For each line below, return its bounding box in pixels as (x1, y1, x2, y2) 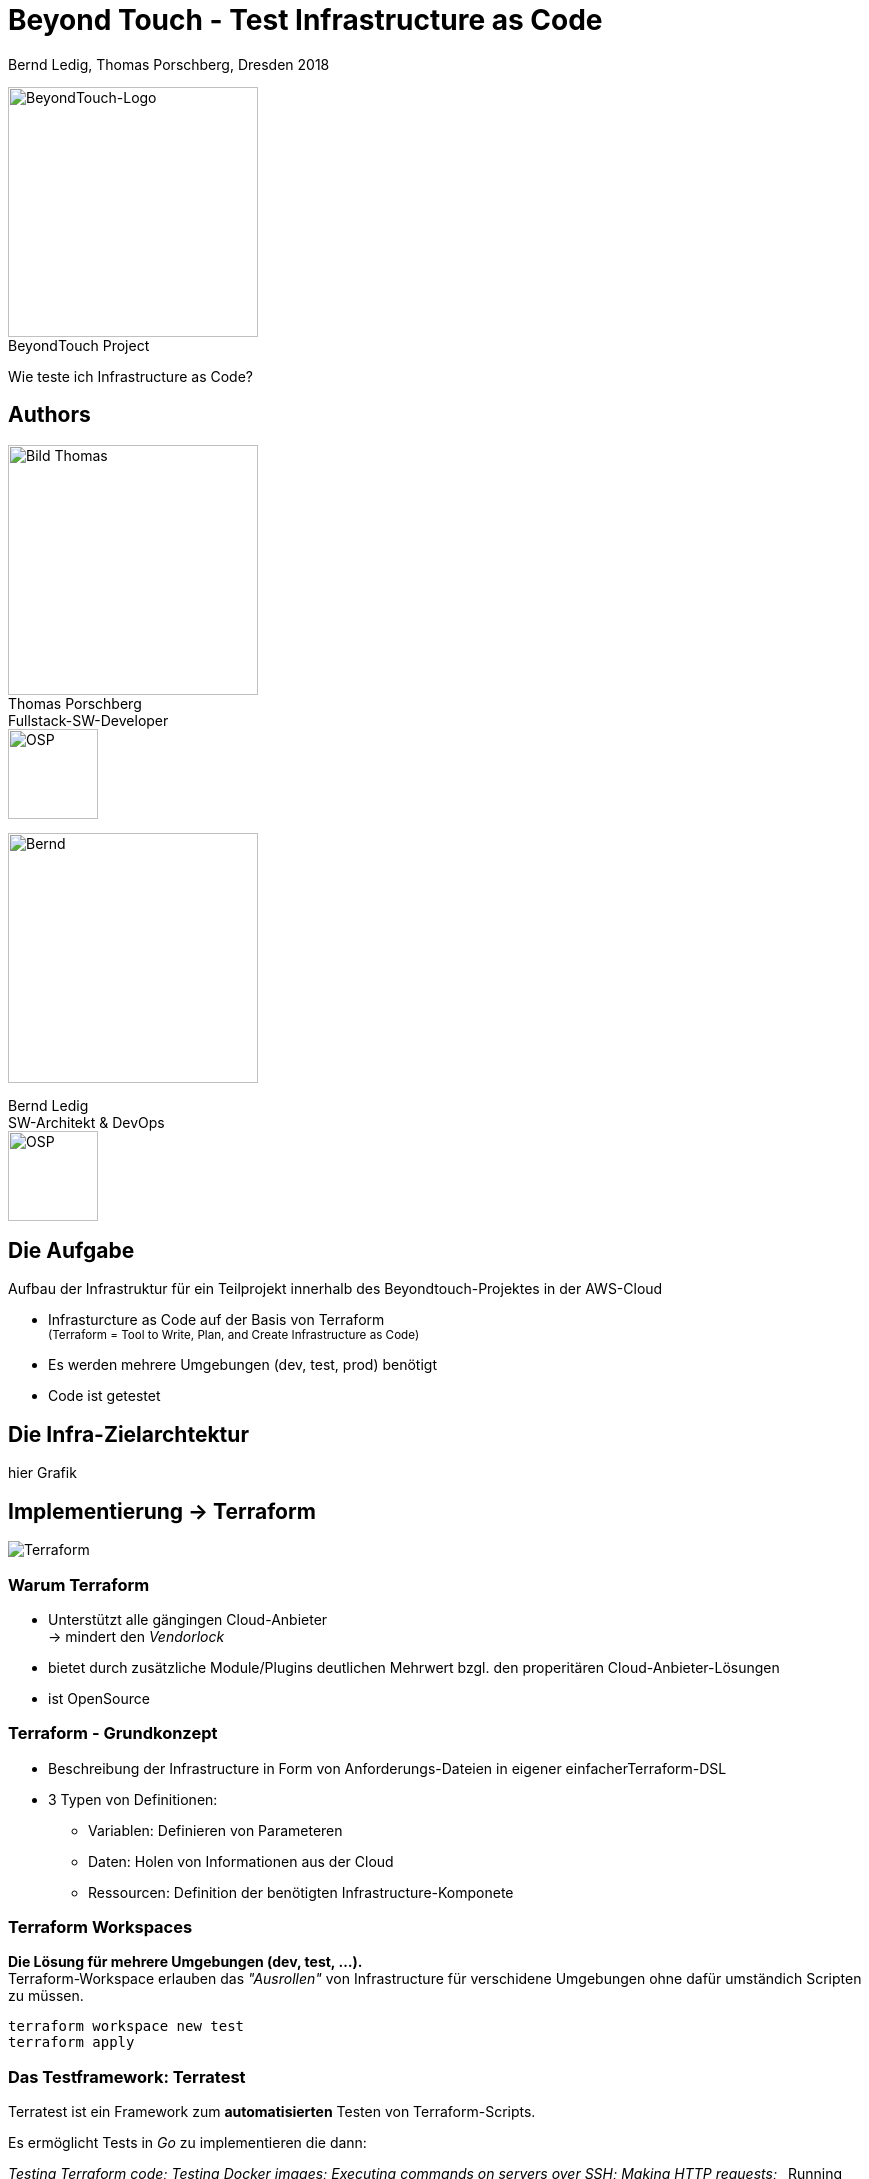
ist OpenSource (48, 1689, 150, 1707)
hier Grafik (8, 1464, 77, 1482)
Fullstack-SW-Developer (8, 711, 169, 729)
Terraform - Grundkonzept (8, 1723, 218, 1744)
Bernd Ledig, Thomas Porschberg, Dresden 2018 (8, 55, 330, 73)
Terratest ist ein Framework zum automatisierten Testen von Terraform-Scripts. (8, 2103, 536, 2121)
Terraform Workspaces (8, 1917, 193, 1937)
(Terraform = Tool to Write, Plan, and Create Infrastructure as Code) (48, 1328, 420, 1343)
